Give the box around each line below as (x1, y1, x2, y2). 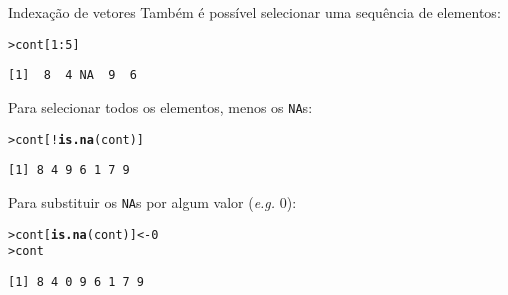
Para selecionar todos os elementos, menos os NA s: (8, 96, 313, 117)
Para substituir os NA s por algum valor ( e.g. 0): (8, 191, 297, 212)
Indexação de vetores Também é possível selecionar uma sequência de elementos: (8, 2, 501, 22)
